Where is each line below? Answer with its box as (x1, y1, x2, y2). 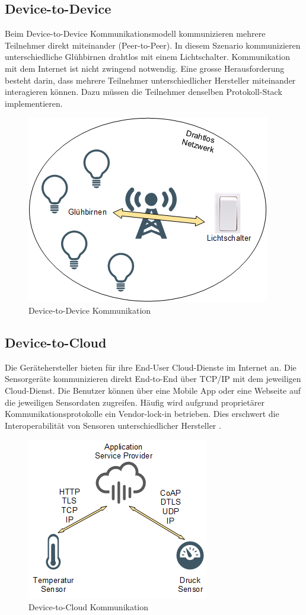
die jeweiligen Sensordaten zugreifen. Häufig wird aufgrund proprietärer (5, 396, 264, 408)
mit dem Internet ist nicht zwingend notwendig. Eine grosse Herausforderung (5, 62, 285, 74)
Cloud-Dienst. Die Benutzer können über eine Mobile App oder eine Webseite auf (5, 384, 301, 396)
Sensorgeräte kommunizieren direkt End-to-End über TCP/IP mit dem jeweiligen (5, 372, 301, 385)
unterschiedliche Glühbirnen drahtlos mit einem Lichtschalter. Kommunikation (5, 50, 290, 63)
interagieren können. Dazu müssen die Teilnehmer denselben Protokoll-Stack (5, 85, 282, 98)
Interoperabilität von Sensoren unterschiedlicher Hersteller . (5, 419, 221, 431)
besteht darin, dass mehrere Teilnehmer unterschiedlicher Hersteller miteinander (5, 74, 296, 86)
